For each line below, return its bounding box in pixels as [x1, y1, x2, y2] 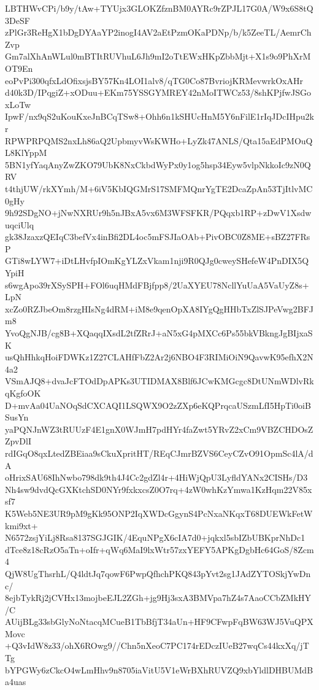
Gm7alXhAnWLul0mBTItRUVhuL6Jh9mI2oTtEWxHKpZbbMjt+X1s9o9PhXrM [5, 50, 311, 63]
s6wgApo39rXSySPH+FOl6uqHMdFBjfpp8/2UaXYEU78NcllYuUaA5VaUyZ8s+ [5, 278, 309, 291]
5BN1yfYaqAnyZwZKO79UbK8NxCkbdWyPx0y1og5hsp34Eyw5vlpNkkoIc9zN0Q [5, 158, 311, 171]
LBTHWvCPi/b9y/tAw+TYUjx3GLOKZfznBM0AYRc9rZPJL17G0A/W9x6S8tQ [5, 2, 313, 14]
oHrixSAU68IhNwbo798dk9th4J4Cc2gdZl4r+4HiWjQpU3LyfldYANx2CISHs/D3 [5, 471, 308, 484]
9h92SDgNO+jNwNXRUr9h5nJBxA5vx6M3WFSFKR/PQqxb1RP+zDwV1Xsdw [5, 206, 312, 219]
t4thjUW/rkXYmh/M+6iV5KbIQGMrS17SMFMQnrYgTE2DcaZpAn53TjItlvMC [5, 182, 313, 195]
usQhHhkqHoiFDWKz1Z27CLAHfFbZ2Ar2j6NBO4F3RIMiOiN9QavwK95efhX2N [5, 351, 313, 363]
